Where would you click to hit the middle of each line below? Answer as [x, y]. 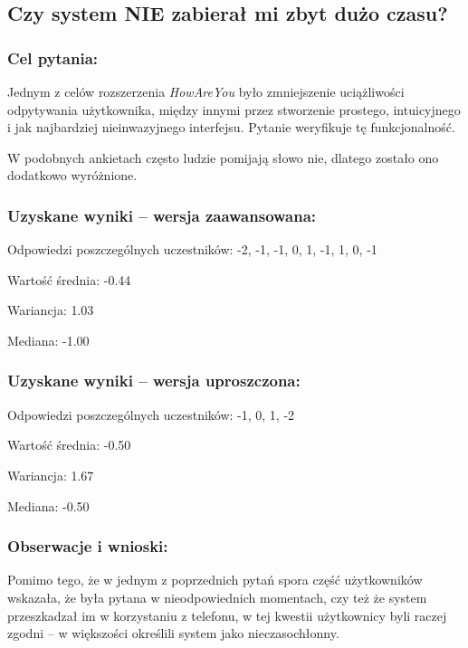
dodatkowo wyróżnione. [72, 175]
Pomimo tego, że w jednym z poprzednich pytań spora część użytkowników [215, 580]
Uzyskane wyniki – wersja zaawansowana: [162, 215]
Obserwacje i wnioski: [88, 546]
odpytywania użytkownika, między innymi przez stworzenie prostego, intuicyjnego [234, 109]
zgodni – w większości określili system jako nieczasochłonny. [173, 633]
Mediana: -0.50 [48, 505]
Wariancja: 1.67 [51, 475]
